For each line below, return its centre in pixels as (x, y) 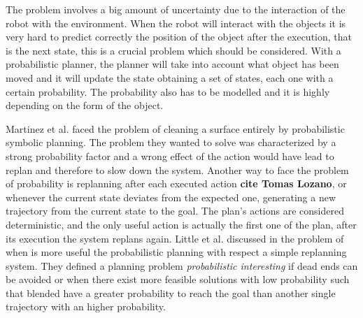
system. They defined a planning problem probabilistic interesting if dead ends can (182, 265)
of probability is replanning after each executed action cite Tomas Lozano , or (176, 183)
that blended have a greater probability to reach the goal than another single (171, 292)
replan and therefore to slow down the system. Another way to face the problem (177, 169)
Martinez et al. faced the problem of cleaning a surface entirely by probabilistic (175, 128)
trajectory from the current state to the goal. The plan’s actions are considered (175, 211)
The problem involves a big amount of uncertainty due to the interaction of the (176, 9)
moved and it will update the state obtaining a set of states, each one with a (170, 77)
